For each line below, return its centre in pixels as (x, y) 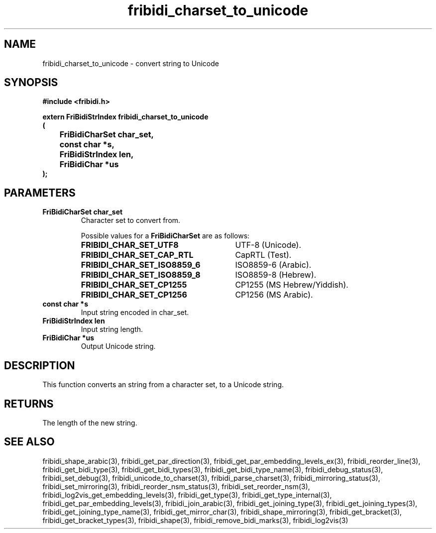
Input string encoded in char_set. (135, 313)
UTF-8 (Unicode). (268, 245)
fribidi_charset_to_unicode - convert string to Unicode (131, 63)
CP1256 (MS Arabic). (274, 295)
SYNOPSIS (31, 83)
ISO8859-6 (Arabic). (273, 265)
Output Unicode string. (118, 346)
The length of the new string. (90, 423)
